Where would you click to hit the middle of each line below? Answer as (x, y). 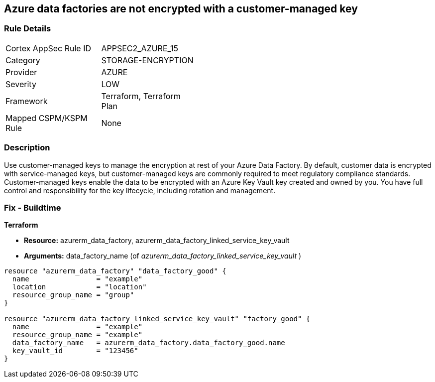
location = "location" (79, 287)
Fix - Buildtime (33, 207)
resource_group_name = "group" (73, 295)
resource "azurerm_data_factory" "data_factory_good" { (115, 271)
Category (23, 60)
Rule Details (28, 29)
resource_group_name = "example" (77, 335)
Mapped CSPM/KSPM (47, 118)
